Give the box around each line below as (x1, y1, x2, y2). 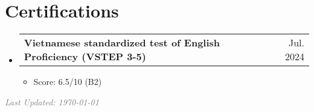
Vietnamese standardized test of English (24, 36, 220, 50)
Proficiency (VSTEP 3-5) (24, 49, 146, 64)
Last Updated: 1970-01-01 (5, 95, 99, 108)
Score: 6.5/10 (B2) (33, 75, 102, 88)
